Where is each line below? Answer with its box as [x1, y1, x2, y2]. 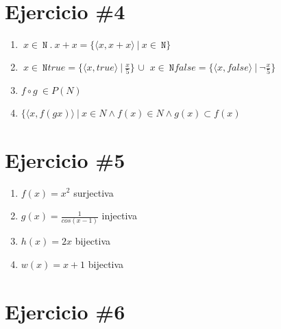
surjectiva [73, 185, 114, 199]
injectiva [101, 208, 137, 223]
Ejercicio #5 [5, 145, 125, 173]
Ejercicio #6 [5, 297, 125, 325]
